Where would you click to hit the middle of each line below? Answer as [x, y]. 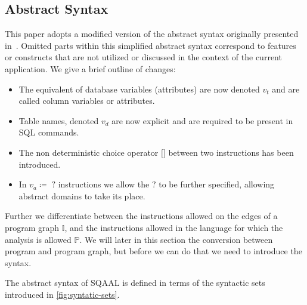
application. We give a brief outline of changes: [90, 68]
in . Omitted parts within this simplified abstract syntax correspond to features [151, 45]
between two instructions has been [231, 152]
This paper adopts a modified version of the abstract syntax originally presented [152, 34]
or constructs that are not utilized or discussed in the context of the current [143, 57]
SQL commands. [49, 132]
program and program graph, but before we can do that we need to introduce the [153, 251]
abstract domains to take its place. [82, 195]
